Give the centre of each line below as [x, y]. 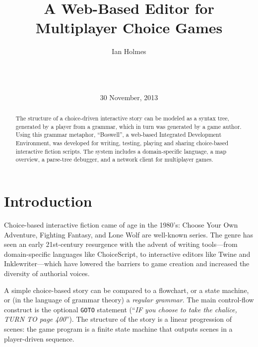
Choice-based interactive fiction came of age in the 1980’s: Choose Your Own [121, 224]
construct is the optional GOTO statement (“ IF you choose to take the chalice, [121, 309]
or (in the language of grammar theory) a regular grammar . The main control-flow [129, 300]
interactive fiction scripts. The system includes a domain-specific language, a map [121, 151]
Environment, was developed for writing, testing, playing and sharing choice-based [122, 143]
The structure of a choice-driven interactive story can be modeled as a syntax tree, [122, 118]
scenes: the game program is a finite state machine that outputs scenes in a [118, 328]
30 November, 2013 [129, 97]
